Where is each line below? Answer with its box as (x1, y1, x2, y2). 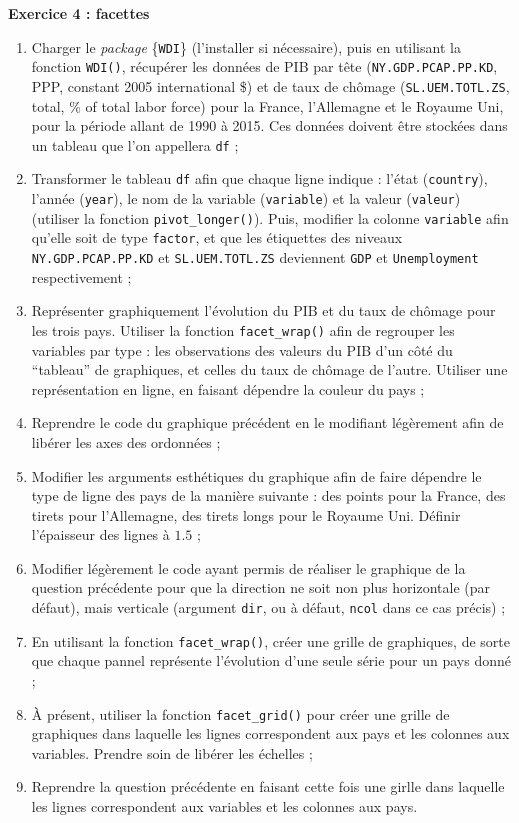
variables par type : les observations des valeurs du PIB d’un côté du (31, 339, 453, 360)
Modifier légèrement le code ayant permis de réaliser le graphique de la (31, 557, 466, 578)
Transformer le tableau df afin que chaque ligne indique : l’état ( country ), (31, 168, 488, 189)
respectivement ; (31, 266, 132, 287)
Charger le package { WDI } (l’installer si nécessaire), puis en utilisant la (31, 36, 461, 57)
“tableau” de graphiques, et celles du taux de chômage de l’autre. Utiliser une (31, 359, 508, 380)
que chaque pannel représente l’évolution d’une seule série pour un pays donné (31, 650, 512, 671)
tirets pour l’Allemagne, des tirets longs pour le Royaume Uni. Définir (31, 504, 461, 525)
